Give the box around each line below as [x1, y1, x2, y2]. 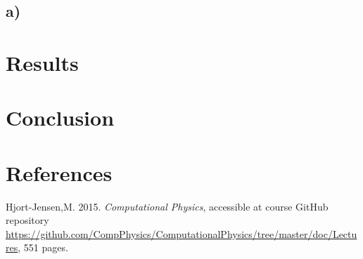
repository [6, 213, 49, 227]
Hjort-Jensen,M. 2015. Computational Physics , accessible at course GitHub [6, 199, 329, 213]
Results [6, 48, 79, 77]
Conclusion [6, 103, 115, 132]
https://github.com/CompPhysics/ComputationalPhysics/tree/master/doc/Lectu [6, 226, 357, 241]
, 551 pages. [18, 240, 68, 255]
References [6, 158, 113, 187]
